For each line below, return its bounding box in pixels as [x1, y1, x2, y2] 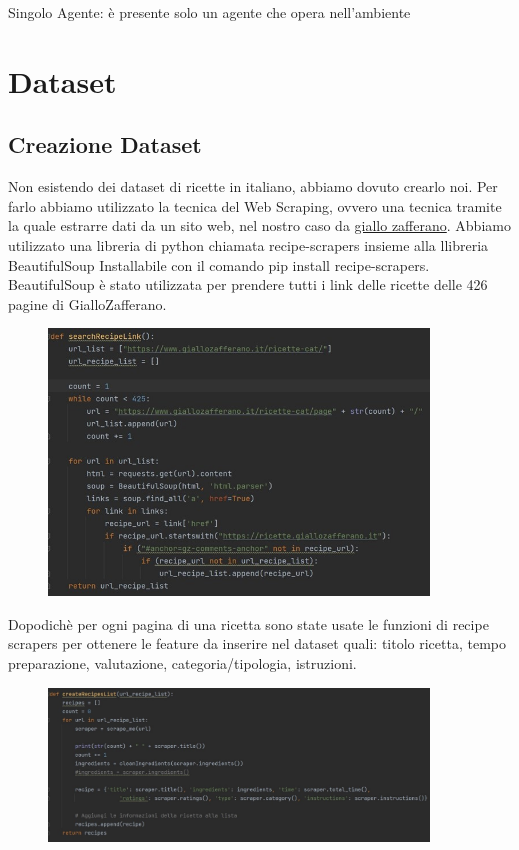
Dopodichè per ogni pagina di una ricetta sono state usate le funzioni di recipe [8, 613, 489, 634]
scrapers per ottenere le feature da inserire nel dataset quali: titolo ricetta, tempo [8, 633, 506, 654]
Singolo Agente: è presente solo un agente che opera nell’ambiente [8, 2, 411, 22]
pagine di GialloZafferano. [8, 293, 167, 314]
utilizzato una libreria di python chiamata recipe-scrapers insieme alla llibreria [8, 234, 489, 255]
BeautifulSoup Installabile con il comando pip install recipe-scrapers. [8, 254, 430, 275]
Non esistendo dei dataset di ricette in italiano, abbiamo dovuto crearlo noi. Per [8, 176, 498, 197]
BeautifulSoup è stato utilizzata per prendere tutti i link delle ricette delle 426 [8, 274, 488, 295]
